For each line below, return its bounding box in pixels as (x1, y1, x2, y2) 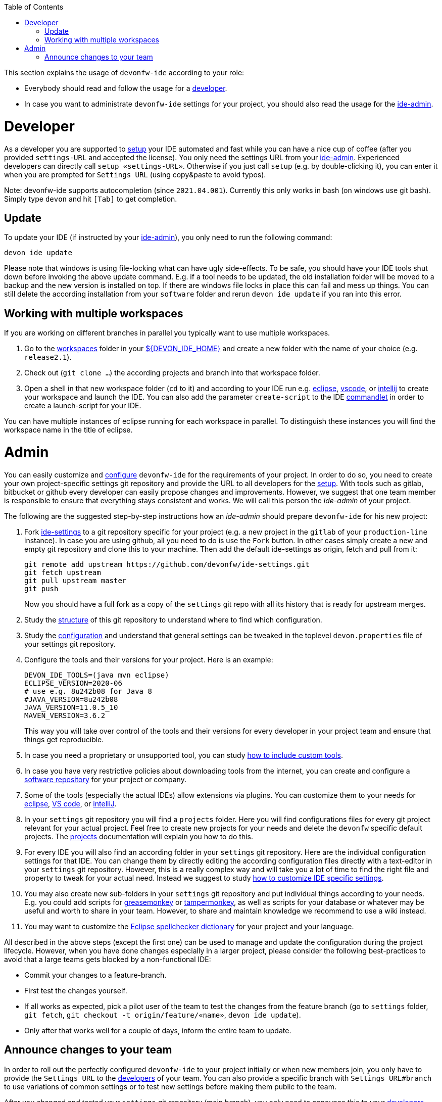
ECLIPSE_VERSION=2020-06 (24, 679, 122, 687)
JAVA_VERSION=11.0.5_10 (24, 703, 118, 711)
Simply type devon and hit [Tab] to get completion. (4, 194, 177, 203)
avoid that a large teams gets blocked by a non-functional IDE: (4, 954, 211, 964)
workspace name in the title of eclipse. (4, 425, 133, 435)
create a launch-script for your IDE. (24, 401, 141, 410)
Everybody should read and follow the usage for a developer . (24, 84, 227, 92)
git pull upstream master (24, 576, 127, 585)
